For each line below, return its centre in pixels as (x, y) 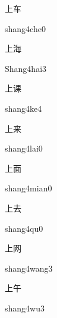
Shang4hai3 (26, 68)
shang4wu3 (25, 308)
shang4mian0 (28, 188)
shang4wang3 (29, 268)
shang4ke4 (23, 108)
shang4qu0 (24, 228)
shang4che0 (25, 28)
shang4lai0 (24, 148)
